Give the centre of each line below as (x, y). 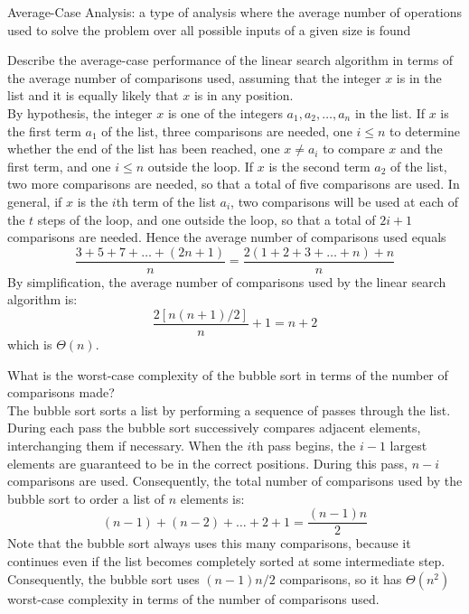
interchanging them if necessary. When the (125, 445)
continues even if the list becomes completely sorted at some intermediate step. (226, 561)
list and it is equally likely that (93, 95)
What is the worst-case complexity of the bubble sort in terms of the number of (228, 374)
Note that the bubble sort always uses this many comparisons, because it (209, 543)
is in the (419, 77)
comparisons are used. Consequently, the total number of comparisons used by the (235, 481)
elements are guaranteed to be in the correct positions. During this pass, (208, 463)
